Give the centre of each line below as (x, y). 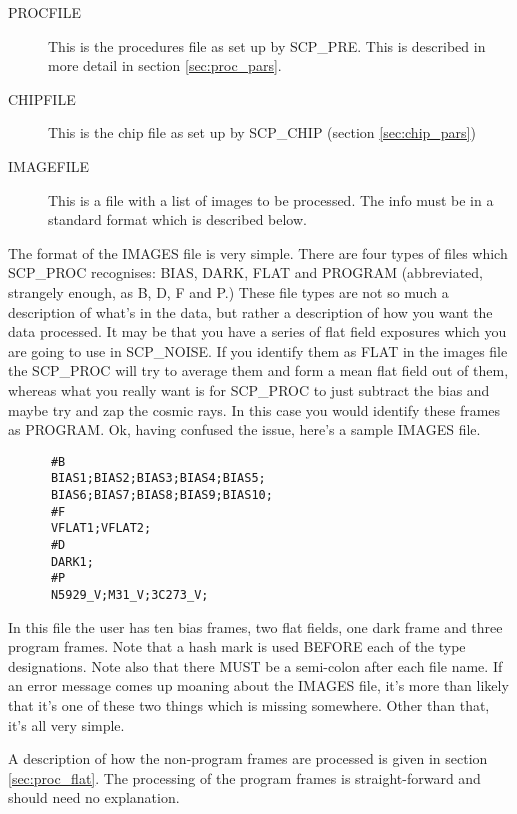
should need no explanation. (94, 797)
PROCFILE (44, 12)
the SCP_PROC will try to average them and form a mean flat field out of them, (258, 370)
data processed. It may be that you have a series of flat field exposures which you (257, 331)
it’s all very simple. (66, 724)
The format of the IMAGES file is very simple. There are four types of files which (258, 252)
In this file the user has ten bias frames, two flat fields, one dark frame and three (255, 626)
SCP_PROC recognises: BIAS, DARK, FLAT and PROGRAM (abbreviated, (245, 272)
